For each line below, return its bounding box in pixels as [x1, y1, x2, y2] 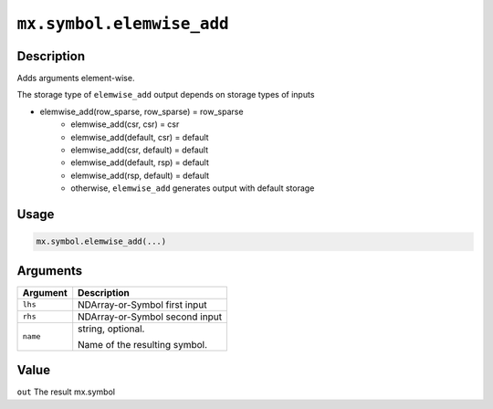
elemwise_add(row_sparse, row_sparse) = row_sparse [39, 106, 244, 117]
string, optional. [78, 322, 145, 335]
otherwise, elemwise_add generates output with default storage [70, 183, 315, 194]
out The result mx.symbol [16, 386, 116, 397]
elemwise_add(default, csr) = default [70, 131, 209, 142]
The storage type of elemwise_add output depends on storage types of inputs [16, 89, 315, 100]
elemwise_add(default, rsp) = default [70, 157, 210, 168]
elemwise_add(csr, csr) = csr [70, 119, 180, 130]
